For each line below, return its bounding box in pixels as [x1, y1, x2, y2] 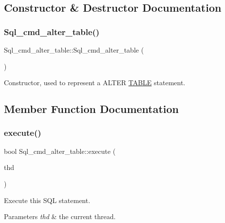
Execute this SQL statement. [4, 195, 91, 205]
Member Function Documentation [4, 101, 179, 116]
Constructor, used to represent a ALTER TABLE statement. [4, 77, 186, 88]
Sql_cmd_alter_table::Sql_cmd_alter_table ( [4, 45, 144, 55]
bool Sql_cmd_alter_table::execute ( [4, 146, 116, 156]
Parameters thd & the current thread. [4, 211, 116, 222]
